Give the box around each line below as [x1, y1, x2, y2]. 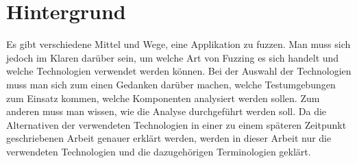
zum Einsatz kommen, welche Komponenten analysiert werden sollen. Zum [6, 90, 320, 105]
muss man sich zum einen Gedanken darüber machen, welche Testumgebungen [6, 77, 336, 91]
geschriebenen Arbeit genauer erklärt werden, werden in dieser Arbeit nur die [6, 131, 332, 145]
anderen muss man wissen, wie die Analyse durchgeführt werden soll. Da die [6, 104, 327, 118]
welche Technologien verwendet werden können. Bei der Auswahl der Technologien [6, 64, 352, 78]
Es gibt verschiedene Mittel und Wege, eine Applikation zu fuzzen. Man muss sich [6, 37, 351, 51]
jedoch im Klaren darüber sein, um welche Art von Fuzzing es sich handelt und [6, 50, 339, 64]
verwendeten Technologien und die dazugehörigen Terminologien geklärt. [6, 144, 311, 158]
